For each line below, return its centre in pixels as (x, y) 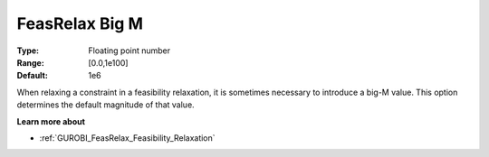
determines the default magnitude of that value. (105, 105)
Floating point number (129, 51)
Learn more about (51, 121)
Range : (30, 62)
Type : (28, 51)
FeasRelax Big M (80, 23)
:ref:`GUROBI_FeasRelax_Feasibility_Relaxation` (128, 138)
